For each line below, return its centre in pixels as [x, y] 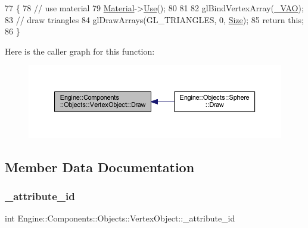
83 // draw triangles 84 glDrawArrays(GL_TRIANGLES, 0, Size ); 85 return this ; [154, 19]
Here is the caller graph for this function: [80, 51]
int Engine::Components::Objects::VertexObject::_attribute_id [120, 218]
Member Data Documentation [100, 167]
